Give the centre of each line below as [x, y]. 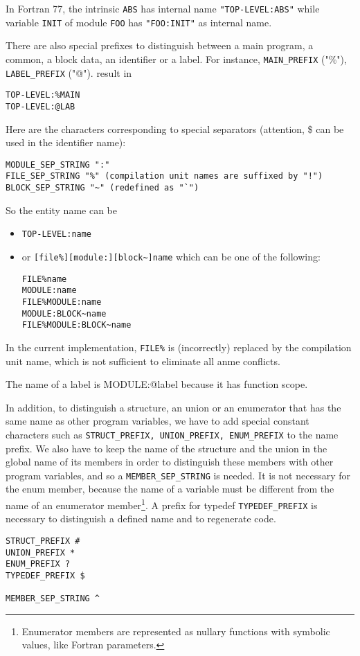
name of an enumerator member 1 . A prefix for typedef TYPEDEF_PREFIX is [162, 504]
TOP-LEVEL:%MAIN [43, 95]
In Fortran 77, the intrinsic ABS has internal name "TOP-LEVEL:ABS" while [163, 8]
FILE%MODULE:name [62, 302]
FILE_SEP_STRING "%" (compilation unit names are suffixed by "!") [164, 176]
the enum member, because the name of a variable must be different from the [170, 489]
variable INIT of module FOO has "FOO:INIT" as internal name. [139, 22]
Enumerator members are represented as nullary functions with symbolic [176, 631]
